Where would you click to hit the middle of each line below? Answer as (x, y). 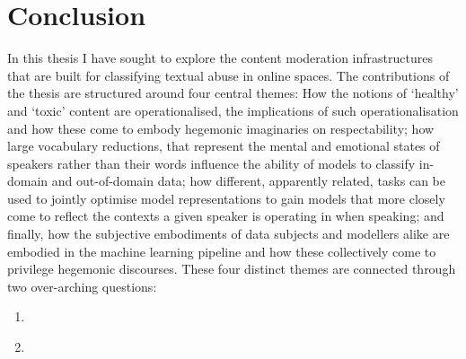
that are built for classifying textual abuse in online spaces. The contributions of (229, 75)
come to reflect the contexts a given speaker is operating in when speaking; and (226, 216)
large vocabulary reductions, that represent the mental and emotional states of (224, 146)
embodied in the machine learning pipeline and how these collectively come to (222, 251)
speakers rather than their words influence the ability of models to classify (211, 163)
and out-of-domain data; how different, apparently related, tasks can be (248, 181)
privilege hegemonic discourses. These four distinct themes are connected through (232, 269)
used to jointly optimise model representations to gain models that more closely (226, 198)
